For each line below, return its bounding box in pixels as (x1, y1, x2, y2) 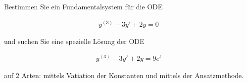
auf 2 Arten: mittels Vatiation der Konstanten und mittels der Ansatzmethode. (4, 70, 244, 81)
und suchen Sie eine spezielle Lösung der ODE (4, 36, 145, 46)
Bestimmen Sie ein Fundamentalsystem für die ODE (4, 1, 163, 11)
